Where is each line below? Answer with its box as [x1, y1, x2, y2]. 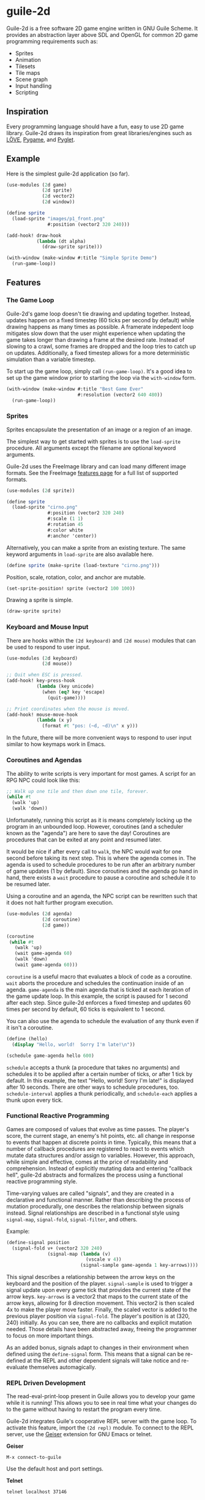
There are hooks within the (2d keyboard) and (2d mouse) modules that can [6, 636, 196, 644]
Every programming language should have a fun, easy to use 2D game [6, 123, 184, 130]
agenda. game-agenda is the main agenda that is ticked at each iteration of [6, 986, 191, 993]
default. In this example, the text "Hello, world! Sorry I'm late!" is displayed [6, 1077, 194, 1084]
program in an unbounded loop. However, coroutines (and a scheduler [6, 823, 184, 830]
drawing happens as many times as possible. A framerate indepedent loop [6, 323, 194, 330]
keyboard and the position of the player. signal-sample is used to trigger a [6, 1280, 193, 1287]
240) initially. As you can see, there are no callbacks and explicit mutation [6, 1319, 192, 1326]
